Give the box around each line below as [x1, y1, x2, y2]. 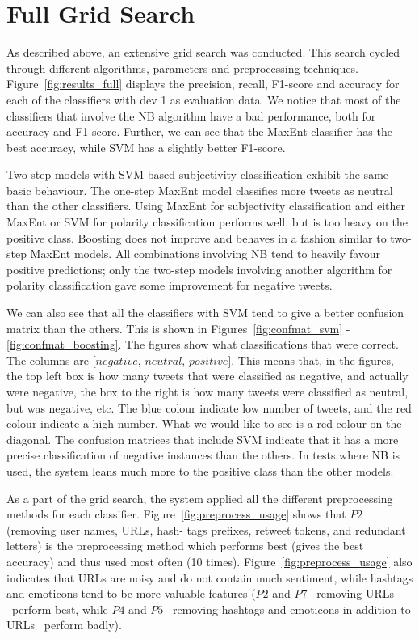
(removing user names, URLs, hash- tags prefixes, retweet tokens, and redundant [6, 521, 406, 538]
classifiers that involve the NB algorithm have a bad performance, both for [6, 107, 376, 124]
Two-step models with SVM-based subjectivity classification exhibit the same [6, 166, 389, 183]
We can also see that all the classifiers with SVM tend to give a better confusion [6, 304, 404, 321]
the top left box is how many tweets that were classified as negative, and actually [6, 367, 409, 384]
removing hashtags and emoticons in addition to [173, 600, 411, 617]
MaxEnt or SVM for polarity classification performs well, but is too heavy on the [6, 214, 408, 231]
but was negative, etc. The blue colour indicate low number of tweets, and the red [6, 399, 412, 416]
